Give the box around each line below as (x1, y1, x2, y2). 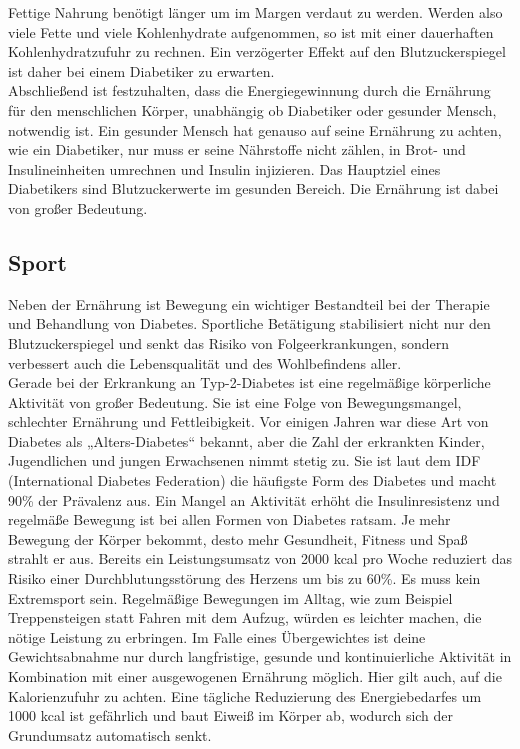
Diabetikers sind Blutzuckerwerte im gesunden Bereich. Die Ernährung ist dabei (8, 178, 499, 199)
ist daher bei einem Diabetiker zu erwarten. (8, 60, 275, 81)
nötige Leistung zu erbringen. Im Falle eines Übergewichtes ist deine (8, 626, 426, 647)
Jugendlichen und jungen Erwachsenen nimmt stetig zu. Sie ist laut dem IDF (8, 450, 481, 471)
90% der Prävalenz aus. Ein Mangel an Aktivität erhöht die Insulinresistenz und (8, 489, 500, 510)
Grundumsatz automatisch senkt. (8, 724, 212, 745)
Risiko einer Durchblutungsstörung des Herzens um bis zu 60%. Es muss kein (8, 568, 481, 589)
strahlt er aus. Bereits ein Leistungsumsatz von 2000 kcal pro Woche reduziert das (8, 548, 512, 569)
